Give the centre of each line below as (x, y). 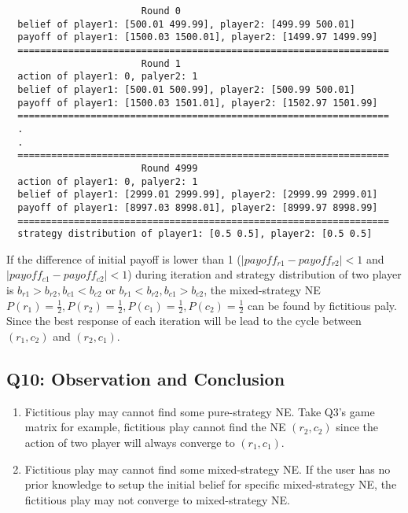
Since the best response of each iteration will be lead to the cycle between (184, 321)
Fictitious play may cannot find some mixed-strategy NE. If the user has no (208, 469)
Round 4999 (169, 168)
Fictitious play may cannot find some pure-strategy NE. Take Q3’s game (200, 411)
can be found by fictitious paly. (322, 305)
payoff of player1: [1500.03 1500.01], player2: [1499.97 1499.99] (198, 37)
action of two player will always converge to (130, 442)
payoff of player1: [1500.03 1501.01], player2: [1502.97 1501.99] (198, 103)
